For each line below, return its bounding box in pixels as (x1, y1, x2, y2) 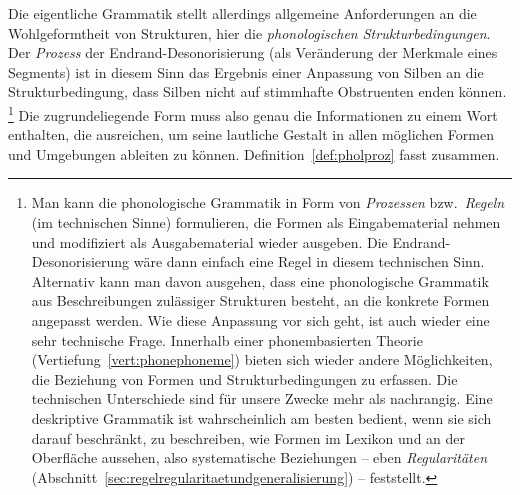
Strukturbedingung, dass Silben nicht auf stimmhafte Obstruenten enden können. (8, 81, 507, 102)
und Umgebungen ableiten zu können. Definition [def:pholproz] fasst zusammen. (8, 143, 500, 164)
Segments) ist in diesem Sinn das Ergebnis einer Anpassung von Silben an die (8, 61, 484, 82)
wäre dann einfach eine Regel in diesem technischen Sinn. (133, 251, 485, 272)
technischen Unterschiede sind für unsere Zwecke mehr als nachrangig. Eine (31, 388, 493, 409)
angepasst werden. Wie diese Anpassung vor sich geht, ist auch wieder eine (31, 309, 490, 330)
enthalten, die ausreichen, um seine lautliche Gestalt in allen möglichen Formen (8, 124, 494, 145)
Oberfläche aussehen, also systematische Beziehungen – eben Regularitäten (31, 447, 488, 468)
